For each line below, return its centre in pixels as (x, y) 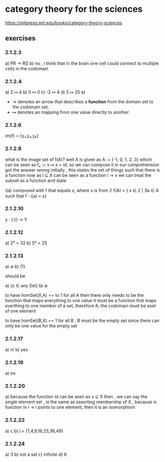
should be (15, 276)
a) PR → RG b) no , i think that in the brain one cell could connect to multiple (82, 63)
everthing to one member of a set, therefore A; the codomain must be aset (81, 306)
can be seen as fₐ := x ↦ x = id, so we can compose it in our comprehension (82, 165)
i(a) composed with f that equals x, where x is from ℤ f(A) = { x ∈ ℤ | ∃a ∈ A (82, 190)
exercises (20, 38)
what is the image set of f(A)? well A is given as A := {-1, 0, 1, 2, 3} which (79, 159)
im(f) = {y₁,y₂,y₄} (22, 136)
